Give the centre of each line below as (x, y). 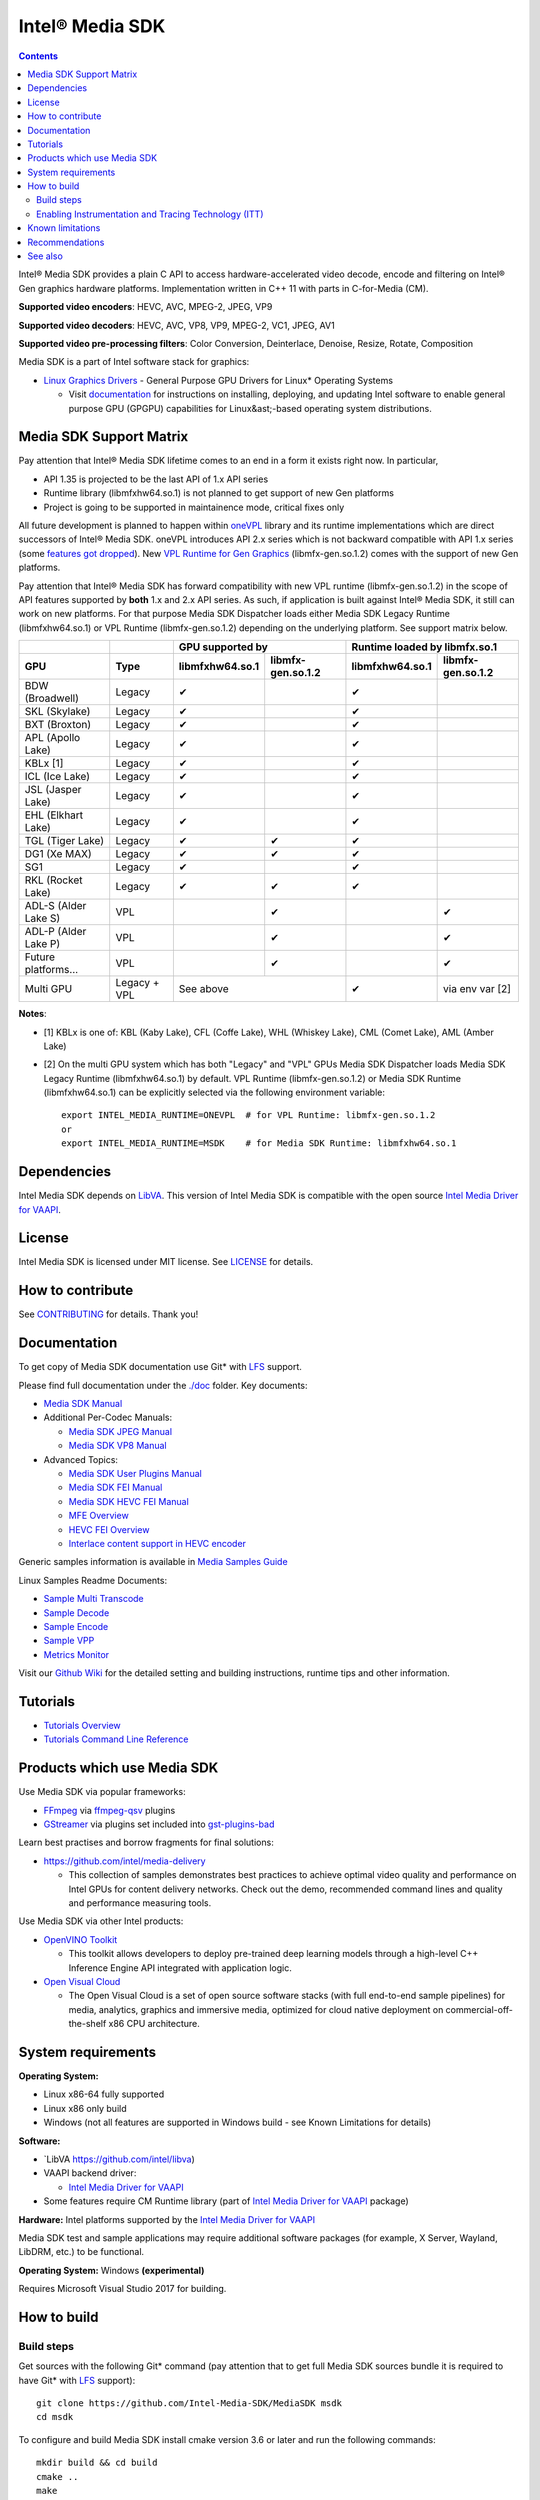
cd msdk (55, 2417)
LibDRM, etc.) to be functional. (81, 2252)
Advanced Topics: (81, 1459)
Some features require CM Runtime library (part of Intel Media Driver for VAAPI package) (226, 2201)
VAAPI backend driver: (90, 2173)
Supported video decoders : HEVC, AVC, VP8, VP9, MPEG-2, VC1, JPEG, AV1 (176, 325)
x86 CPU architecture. (154, 2024)
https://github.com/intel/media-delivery (124, 1861)
